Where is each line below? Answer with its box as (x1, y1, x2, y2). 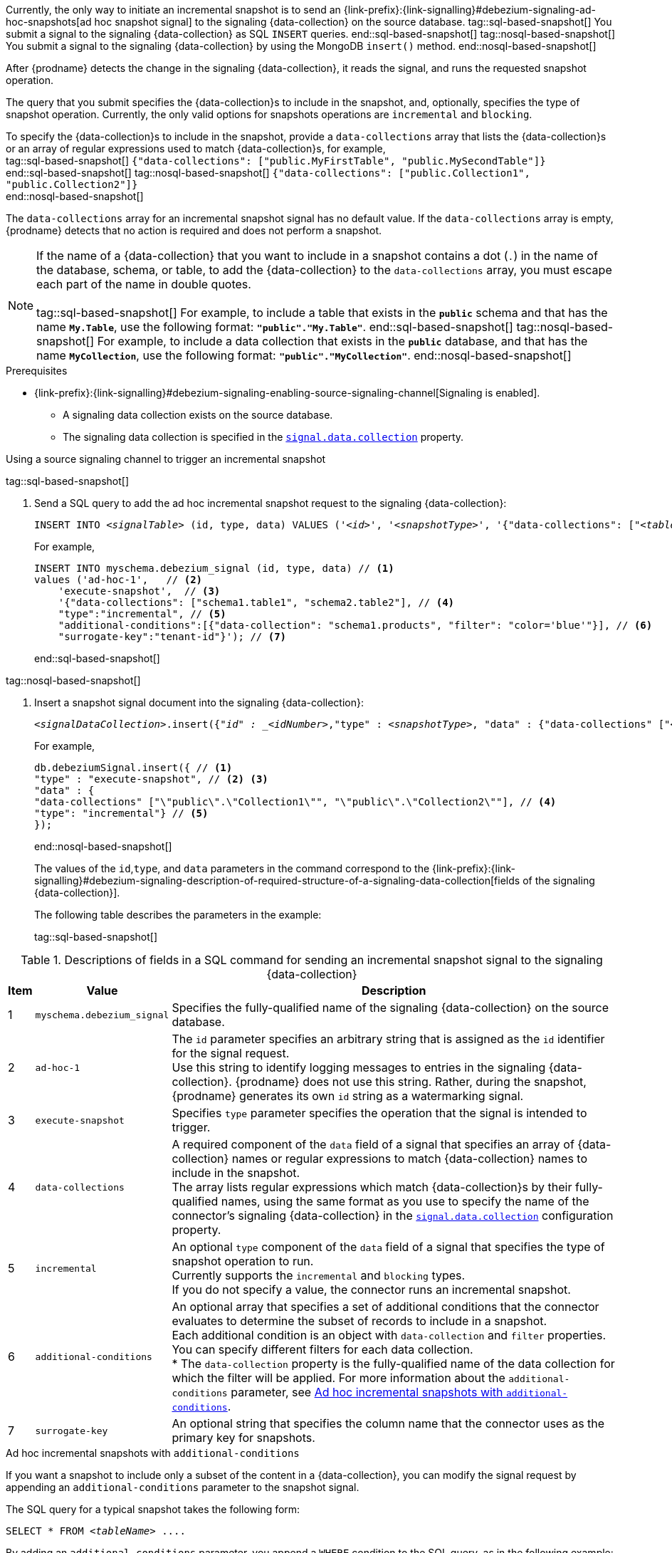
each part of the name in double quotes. (36, 277, 251, 291)
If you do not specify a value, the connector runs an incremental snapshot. (172, 1282, 571, 1297)
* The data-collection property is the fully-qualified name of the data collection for (172, 1356, 615, 1371)
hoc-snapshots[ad (6, 16, 92, 28)
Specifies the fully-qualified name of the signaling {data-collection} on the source (172, 1000, 609, 1015)
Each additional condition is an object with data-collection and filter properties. (172, 1328, 607, 1342)
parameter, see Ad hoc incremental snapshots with (231, 1385, 503, 1399)
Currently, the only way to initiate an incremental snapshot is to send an (6, 4, 341, 16)
